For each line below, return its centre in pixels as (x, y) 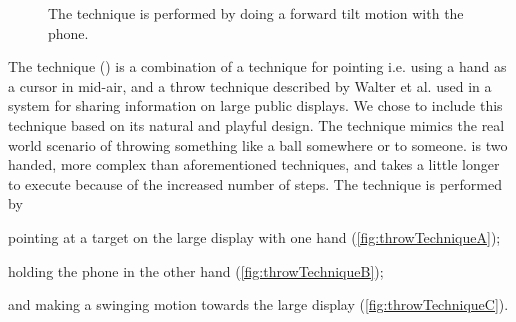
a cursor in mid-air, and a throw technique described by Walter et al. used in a (250, 85)
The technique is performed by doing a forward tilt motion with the (256, 13)
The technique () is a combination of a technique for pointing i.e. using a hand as (257, 66)
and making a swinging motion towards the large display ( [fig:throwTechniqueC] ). (258, 304)
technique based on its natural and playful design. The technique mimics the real (256, 124)
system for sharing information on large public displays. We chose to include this (255, 105)
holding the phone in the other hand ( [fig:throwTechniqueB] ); (196, 270)
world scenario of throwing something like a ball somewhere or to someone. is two (258, 144)
